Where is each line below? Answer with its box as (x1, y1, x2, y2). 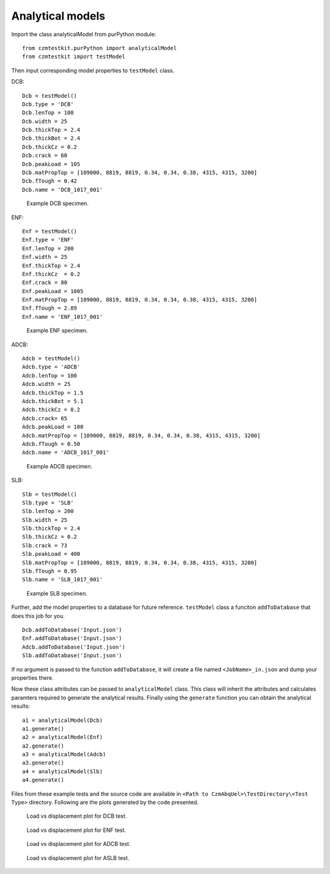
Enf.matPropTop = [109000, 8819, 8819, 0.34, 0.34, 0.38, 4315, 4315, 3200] (22, 296, 258, 304)
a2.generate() (22, 742, 64, 749)
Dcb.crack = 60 (22, 152, 68, 159)
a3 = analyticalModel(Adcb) (22, 751, 106, 758)
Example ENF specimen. (26, 327, 88, 334)
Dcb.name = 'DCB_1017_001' (22, 186, 103, 193)
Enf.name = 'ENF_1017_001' (22, 313, 103, 320)
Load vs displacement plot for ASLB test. (26, 854, 130, 861)
